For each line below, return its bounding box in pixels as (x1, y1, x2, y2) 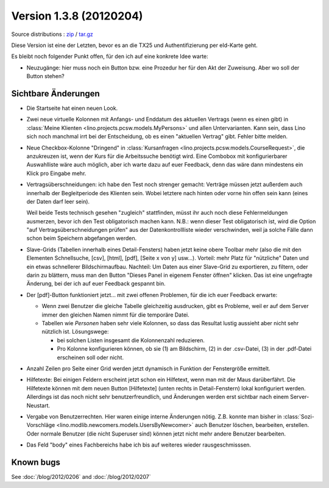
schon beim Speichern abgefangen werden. (26, 235, 137, 242)
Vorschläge (26, 422, 55, 429)
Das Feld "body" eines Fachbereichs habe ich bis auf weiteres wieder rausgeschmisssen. (26, 441, 252, 448)
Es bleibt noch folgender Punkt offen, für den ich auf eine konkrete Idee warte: (11, 52, 208, 60)
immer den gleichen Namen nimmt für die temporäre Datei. (41, 311, 189, 318)
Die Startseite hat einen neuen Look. (26, 104, 118, 112)
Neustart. (26, 401, 50, 409)
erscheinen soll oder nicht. (57, 354, 124, 361)
